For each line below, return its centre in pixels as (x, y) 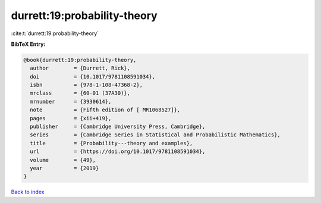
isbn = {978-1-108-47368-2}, (86, 85)
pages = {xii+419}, (71, 118)
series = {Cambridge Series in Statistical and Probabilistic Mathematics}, (155, 135)
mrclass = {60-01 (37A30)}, (80, 93)
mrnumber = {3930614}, (71, 101)
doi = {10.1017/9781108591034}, (93, 76)
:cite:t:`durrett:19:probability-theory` (55, 33)
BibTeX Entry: (28, 44)
